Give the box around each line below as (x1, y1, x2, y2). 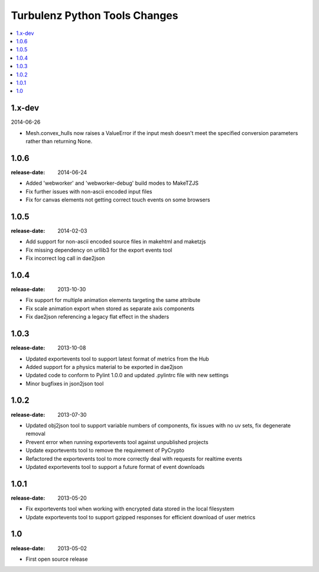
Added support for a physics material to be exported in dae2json (25, 363, 183, 370)
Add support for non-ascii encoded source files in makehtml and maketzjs (25, 238, 206, 245)
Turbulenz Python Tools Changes (11, 9, 178, 22)
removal (25, 430, 45, 438)
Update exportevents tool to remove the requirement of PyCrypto (25, 447, 184, 454)
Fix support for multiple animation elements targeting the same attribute (25, 297, 201, 304)
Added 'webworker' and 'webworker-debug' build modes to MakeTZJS (25, 179, 199, 187)
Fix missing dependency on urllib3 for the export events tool (25, 246, 172, 253)
